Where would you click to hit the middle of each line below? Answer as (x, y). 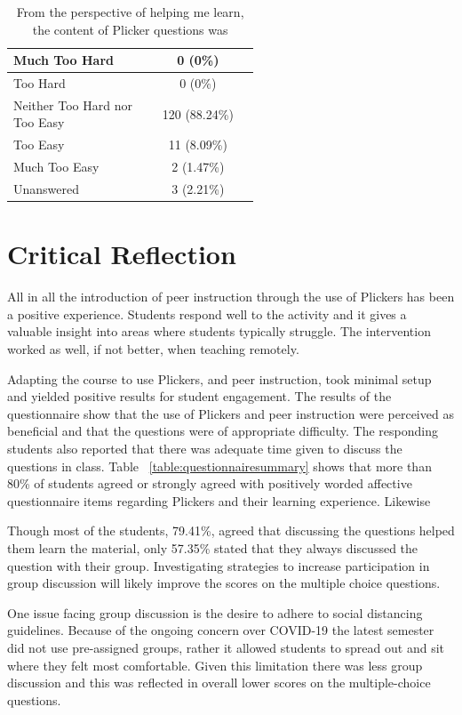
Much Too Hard (64, 60)
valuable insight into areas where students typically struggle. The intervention (219, 331)
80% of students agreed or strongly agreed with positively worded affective (210, 483)
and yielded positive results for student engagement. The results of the (199, 396)
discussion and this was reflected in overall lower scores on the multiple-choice (219, 683)
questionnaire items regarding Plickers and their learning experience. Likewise (219, 500)
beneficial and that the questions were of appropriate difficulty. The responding (223, 431)
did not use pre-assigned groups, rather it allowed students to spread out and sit (226, 647)
